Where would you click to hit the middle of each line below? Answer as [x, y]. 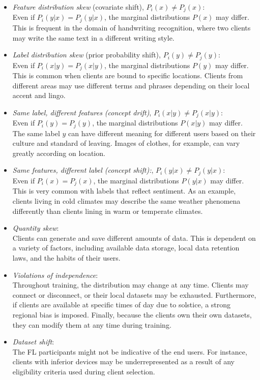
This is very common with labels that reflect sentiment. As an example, [124, 191]
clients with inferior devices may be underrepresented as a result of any [123, 361]
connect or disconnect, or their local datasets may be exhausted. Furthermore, [134, 294]
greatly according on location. [59, 153]
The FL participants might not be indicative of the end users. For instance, [130, 351]
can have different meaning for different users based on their [162, 133]
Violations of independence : [55, 275]
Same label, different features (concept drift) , [82, 112]
